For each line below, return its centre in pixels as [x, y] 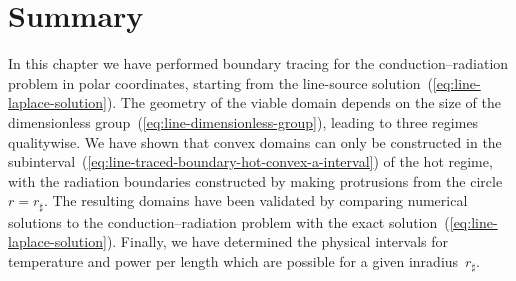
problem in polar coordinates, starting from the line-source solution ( [220, 82]
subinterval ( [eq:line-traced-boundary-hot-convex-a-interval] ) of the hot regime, [250, 161]
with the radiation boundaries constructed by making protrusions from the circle [255, 180]
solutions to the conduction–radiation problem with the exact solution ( [229, 221]
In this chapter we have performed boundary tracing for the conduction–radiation [258, 63]
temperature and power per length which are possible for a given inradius [233, 260]
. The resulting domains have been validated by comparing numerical [255, 200]
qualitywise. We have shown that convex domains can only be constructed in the [255, 141]
